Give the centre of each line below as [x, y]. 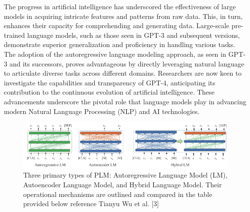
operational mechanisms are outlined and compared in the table [118, 194]
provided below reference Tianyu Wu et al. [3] [91, 204]
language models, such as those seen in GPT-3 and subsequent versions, [133, 35]
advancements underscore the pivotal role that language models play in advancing [125, 101]
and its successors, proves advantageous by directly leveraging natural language [127, 63]
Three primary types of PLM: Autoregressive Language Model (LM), [125, 175]
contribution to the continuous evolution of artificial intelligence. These [109, 92]
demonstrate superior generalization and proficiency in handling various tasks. [120, 44]
